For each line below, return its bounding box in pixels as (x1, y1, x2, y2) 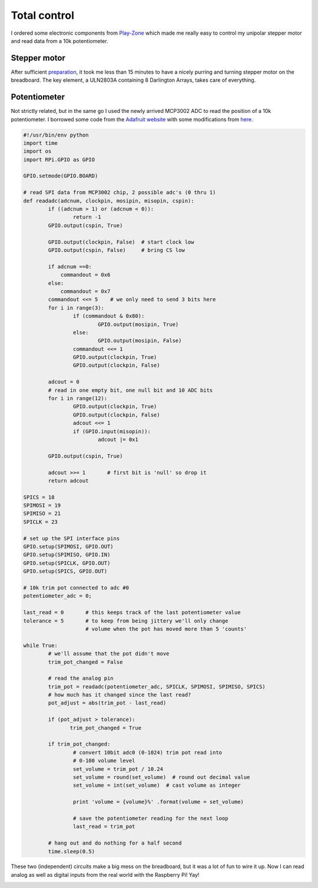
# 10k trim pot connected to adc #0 (23, 584, 130, 591)
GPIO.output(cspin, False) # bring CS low (48, 247, 185, 253)
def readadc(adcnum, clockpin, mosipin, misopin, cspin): (23, 197, 194, 204)
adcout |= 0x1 (97, 436, 138, 443)
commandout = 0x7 (60, 288, 111, 294)
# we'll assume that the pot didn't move (48, 650, 170, 657)
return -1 (72, 214, 101, 221)
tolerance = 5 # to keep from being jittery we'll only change (23, 617, 228, 624)
